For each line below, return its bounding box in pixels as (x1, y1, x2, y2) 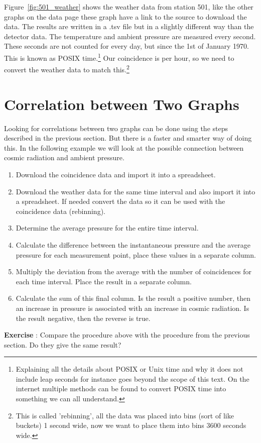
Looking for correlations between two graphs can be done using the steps (4, 123, 228, 133)
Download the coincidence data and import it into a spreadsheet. (16, 169, 216, 179)
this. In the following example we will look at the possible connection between (4, 142, 244, 153)
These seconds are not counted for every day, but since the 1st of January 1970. (4, 41, 249, 51)
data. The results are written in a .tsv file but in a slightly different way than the (4, 21, 254, 32)
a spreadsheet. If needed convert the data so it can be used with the (16, 196, 225, 206)
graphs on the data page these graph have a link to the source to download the (4, 11, 247, 22)
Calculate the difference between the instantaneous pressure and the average (16, 239, 250, 250)
